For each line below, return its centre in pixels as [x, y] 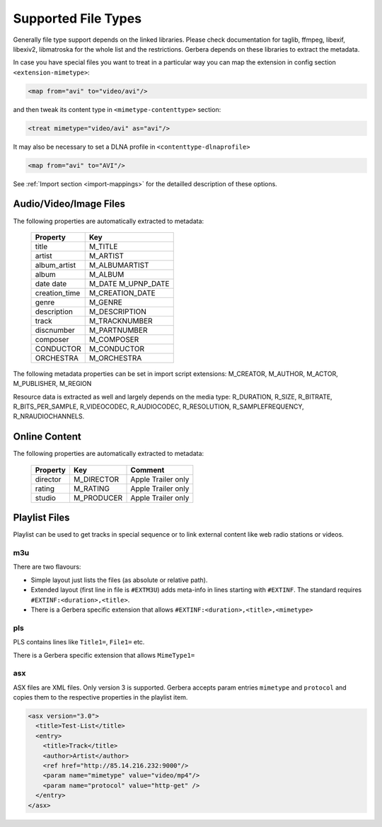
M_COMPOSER [114, 339]
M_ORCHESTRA [115, 358]
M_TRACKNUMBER [121, 321]
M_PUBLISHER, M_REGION [52, 384]
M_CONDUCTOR [117, 348]
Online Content [47, 437]
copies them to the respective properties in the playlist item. [100, 697]
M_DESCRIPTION [117, 312]
